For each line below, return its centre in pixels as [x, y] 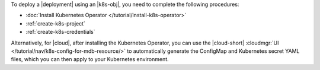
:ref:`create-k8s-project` [56, 23]
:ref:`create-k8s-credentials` [60, 32]
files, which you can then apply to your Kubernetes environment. [90, 59]
